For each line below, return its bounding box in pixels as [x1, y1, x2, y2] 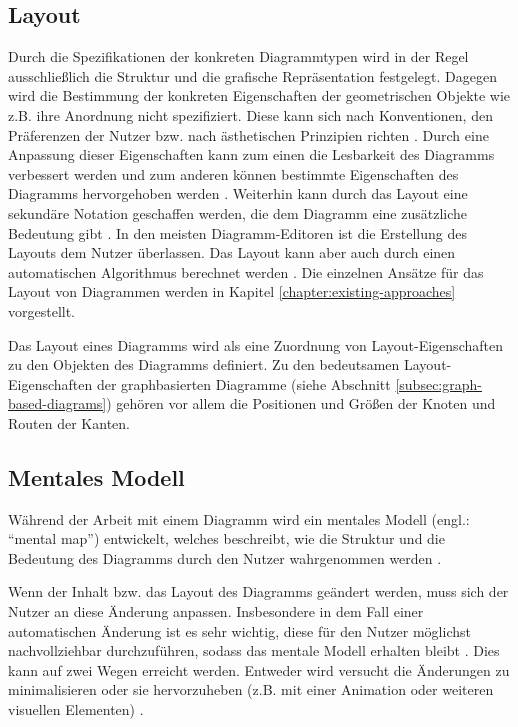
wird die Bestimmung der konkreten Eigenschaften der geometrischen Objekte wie [8, 85, 511, 106]
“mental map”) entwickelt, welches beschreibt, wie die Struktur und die [8, 528, 445, 549]
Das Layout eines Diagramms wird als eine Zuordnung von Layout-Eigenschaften [8, 334, 503, 355]
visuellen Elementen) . [8, 699, 144, 720]
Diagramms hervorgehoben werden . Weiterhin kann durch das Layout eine [8, 183, 468, 204]
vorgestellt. [8, 300, 76, 321]
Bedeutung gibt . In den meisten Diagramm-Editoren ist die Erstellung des [8, 222, 467, 243]
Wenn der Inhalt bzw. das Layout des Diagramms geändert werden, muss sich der [8, 581, 509, 602]
